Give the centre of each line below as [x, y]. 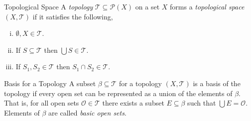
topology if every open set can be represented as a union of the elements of [118, 93]
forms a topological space [207, 6]
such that [202, 103]
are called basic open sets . [87, 112]
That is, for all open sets [42, 103]
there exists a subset [133, 103]
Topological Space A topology [49, 6]
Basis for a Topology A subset [50, 83]
